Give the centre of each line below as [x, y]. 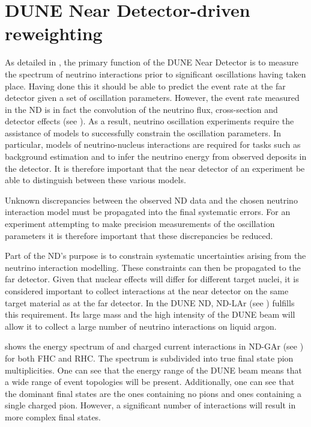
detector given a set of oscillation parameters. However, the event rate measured [152, 98]
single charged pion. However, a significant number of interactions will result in [150, 405]
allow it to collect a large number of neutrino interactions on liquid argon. [141, 326]
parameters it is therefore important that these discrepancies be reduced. [139, 235]
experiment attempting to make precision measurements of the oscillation [140, 224]
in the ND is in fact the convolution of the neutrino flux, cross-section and [141, 109]
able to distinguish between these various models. [95, 180]
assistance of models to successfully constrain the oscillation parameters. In [143, 132]
